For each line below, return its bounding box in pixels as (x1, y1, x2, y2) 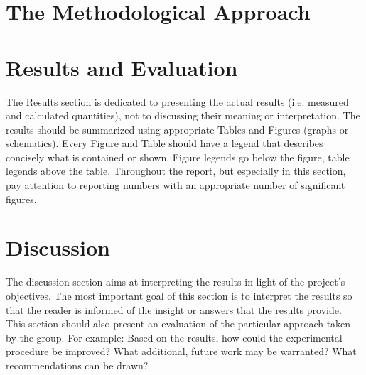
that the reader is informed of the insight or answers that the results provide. (6, 302, 342, 317)
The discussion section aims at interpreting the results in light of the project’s (6, 274, 345, 289)
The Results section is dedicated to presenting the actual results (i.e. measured (6, 94, 349, 109)
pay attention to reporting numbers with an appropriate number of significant (6, 178, 345, 192)
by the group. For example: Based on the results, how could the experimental (6, 330, 343, 344)
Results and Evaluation (6, 53, 238, 82)
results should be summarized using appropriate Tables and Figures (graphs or (6, 121, 349, 136)
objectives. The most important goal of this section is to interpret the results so (6, 288, 352, 303)
